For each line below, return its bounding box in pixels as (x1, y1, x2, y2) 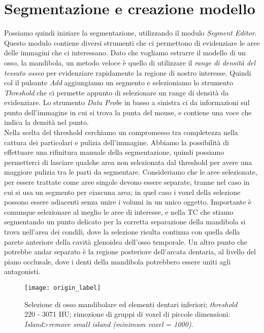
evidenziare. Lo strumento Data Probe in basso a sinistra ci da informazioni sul (4, 97, 250, 108)
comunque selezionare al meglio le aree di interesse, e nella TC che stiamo (4, 206, 234, 217)
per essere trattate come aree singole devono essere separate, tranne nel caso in (4, 177, 250, 187)
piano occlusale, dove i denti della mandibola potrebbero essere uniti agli (4, 256, 231, 267)
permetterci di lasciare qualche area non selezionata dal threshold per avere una (4, 156, 252, 167)
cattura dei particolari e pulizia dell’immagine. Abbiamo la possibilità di (4, 137, 229, 147)
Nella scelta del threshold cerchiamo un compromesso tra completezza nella (4, 127, 238, 138)
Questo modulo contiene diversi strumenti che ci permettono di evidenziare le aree (4, 37, 260, 48)
